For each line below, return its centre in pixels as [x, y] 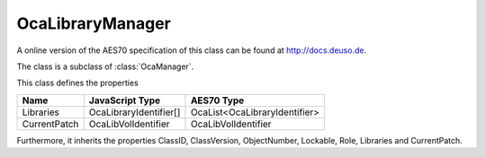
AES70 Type [217, 100]
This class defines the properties [77, 83]
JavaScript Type [125, 100]
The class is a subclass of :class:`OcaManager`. [105, 66]
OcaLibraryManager [94, 23]
